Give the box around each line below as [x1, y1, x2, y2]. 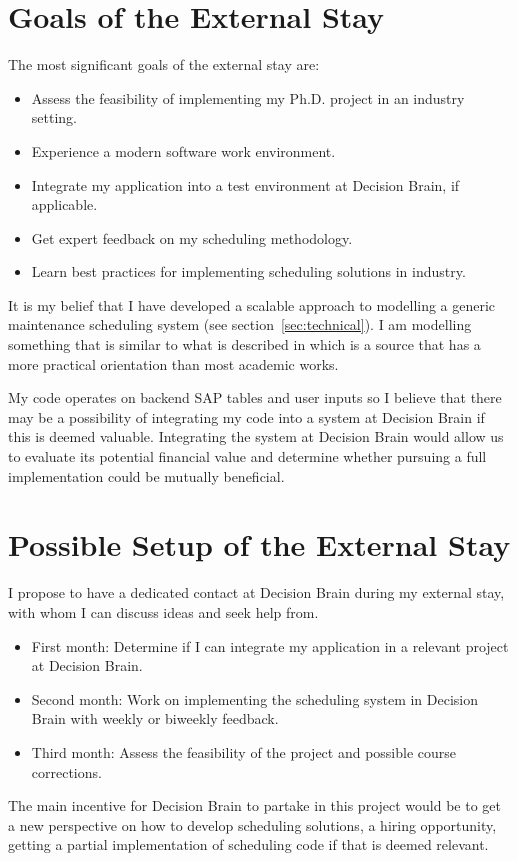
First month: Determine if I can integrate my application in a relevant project [31, 635, 509, 656]
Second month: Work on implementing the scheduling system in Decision [31, 688, 479, 709]
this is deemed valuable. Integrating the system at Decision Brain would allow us [8, 426, 504, 447]
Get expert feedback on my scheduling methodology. [31, 227, 353, 248]
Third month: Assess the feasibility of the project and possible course [31, 741, 457, 762]
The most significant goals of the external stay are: [8, 54, 320, 75]
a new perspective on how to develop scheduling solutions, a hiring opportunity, [8, 814, 497, 835]
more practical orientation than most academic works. [8, 353, 339, 374]
